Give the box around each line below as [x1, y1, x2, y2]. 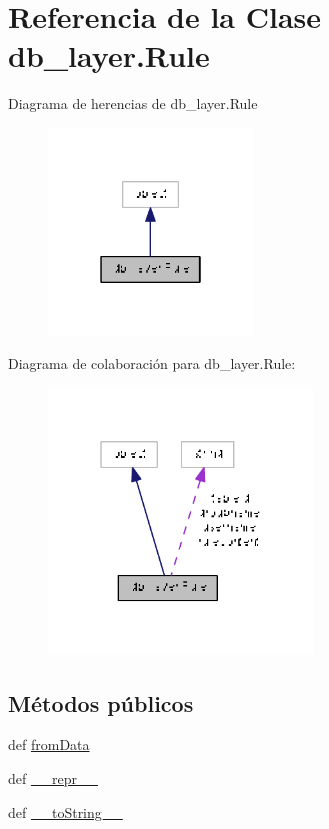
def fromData [8, 734, 90, 755]
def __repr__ [8, 767, 98, 788]
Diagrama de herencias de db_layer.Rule [8, 93, 258, 114]
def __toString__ [8, 801, 123, 822]
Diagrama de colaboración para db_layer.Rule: [8, 353, 296, 374]
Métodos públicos [8, 687, 194, 718]
